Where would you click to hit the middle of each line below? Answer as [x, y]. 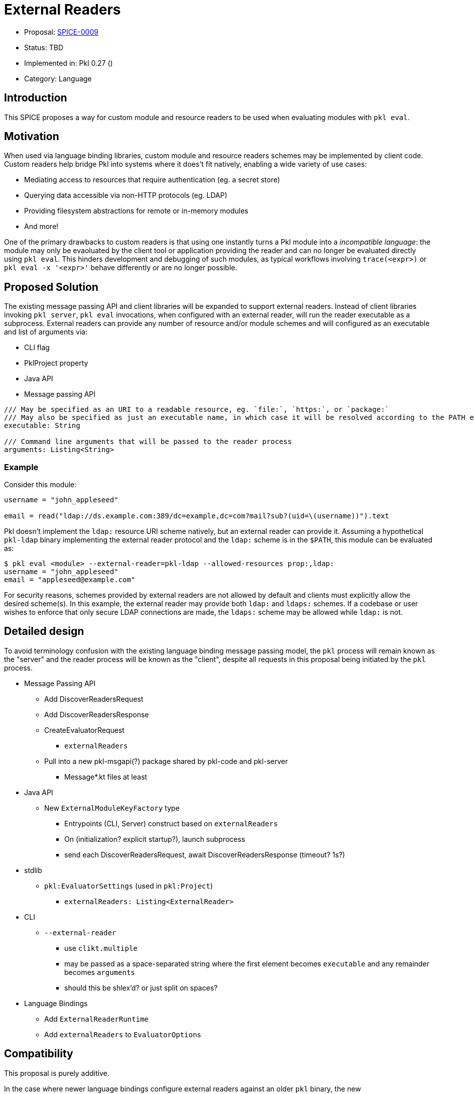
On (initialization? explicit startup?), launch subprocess [155, 839]
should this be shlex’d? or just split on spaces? [141, 988]
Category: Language [58, 78]
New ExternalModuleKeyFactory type [112, 808]
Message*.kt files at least [106, 777]
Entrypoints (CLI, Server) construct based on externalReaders [171, 823]
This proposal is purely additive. [57, 1073]
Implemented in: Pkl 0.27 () [69, 63]
